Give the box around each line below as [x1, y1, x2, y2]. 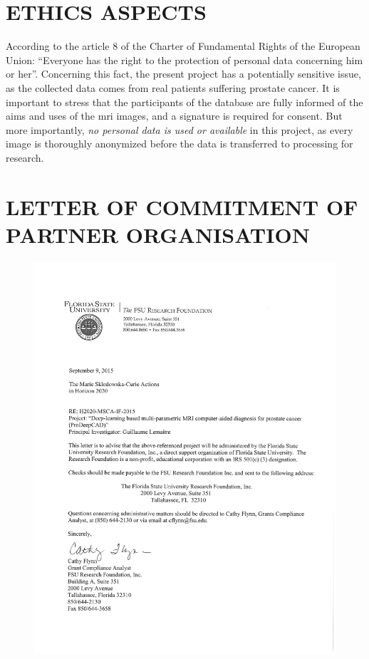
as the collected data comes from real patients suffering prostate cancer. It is [6, 80, 340, 95]
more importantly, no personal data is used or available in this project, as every [6, 122, 353, 137]
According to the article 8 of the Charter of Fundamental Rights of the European [6, 38, 360, 53]
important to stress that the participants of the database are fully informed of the [6, 94, 363, 109]
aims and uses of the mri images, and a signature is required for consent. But [6, 108, 343, 123]
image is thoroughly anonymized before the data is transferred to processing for [6, 136, 353, 151]
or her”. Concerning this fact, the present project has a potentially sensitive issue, [6, 66, 361, 81]
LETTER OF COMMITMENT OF [6, 192, 358, 221]
